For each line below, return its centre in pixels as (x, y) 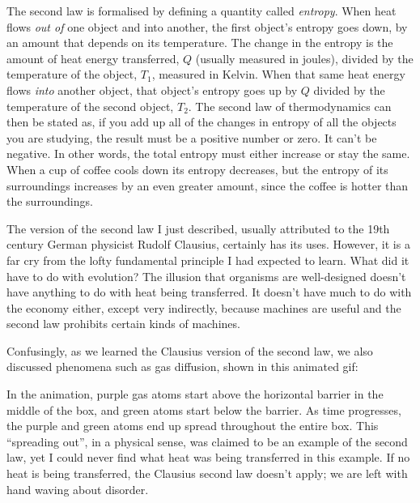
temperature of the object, (72, 74)
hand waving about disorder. (78, 489)
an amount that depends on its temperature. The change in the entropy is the (200, 43)
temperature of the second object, (90, 106)
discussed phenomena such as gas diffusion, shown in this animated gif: (182, 367)
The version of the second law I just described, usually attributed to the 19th (198, 228)
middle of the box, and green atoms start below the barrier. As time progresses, (204, 409)
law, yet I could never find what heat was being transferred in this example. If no (208, 457)
